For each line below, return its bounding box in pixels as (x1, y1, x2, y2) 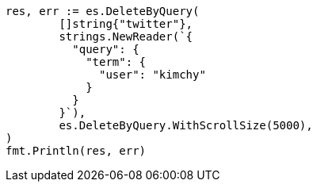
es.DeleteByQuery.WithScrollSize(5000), (59, 119, 313, 132)
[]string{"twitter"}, (59, 17, 193, 30)
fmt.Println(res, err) (6, 144, 147, 157)
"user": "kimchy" (99, 68, 206, 81)
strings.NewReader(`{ (59, 30, 193, 43)
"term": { (86, 56, 147, 68)
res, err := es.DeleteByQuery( (6, 5, 200, 17)
